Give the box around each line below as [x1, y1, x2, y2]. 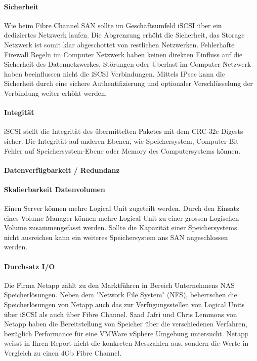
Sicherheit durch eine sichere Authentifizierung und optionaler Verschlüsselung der [4, 78, 253, 88]
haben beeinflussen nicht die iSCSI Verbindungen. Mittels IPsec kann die [4, 68, 225, 79]
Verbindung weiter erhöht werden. [4, 87, 107, 98]
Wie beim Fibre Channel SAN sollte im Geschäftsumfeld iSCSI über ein [4, 20, 222, 30]
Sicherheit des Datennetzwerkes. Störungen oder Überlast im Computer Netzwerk [4, 59, 251, 69]
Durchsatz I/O [4, 261, 55, 271]
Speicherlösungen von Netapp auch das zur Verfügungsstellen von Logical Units [4, 299, 245, 310]
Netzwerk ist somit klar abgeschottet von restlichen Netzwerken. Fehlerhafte [4, 39, 235, 49]
